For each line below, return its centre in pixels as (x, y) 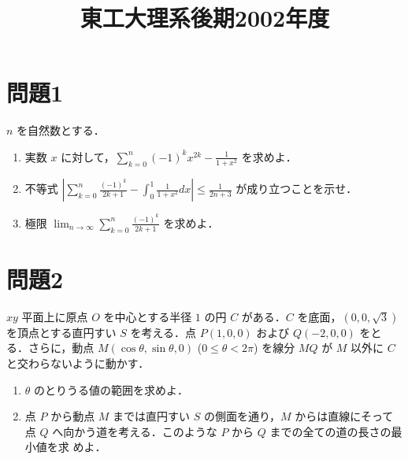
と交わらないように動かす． (78, 363)
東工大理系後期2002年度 (205, 18)
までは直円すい (152, 416)
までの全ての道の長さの (330, 431)
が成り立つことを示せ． (297, 189)
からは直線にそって (344, 416)
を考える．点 (163, 332)
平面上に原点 (55, 316)
